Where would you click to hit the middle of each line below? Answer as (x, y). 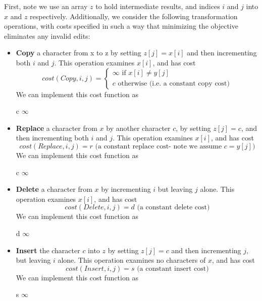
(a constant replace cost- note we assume (159, 146)
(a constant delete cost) (173, 208)
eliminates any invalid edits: (47, 35)
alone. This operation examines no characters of (132, 260)
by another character (138, 128)
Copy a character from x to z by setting (78, 53)
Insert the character (48, 250)
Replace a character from (57, 128)
